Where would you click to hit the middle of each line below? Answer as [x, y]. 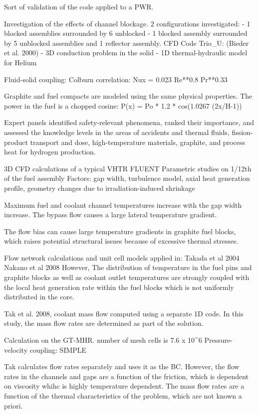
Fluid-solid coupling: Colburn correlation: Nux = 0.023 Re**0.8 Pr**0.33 [116, 79]
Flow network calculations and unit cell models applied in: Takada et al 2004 [122, 257]
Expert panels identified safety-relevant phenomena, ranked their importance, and [129, 122]
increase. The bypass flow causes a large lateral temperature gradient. [111, 214]
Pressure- [218, 340]
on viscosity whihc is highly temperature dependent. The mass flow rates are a [124, 386]
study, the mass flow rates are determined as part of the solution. [104, 323]
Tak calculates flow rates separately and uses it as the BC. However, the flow [122, 366]
